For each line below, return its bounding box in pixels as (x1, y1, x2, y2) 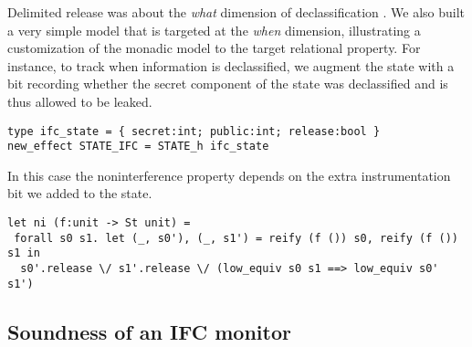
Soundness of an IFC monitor (7, 317, 291, 345)
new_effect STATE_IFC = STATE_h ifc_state (7, 140, 269, 153)
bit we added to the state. (7, 184, 152, 203)
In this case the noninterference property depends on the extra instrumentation (7, 165, 451, 184)
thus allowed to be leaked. (7, 91, 152, 110)
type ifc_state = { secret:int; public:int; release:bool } (7, 124, 381, 138)
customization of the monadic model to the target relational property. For (7, 38, 421, 58)
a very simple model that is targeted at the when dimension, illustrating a (7, 20, 421, 39)
